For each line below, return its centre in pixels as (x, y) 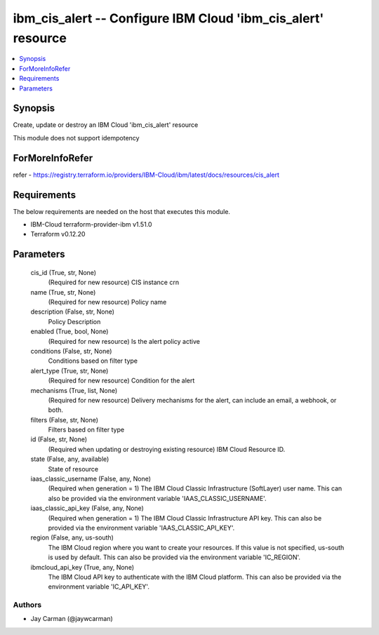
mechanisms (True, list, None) (74, 390)
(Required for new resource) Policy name (107, 302)
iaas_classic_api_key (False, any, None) (87, 508)
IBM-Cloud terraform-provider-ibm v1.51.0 (91, 225)
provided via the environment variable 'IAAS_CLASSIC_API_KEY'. (141, 528)
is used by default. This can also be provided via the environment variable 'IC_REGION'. (174, 557)
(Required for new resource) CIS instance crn (113, 282)
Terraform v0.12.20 (58, 234)
